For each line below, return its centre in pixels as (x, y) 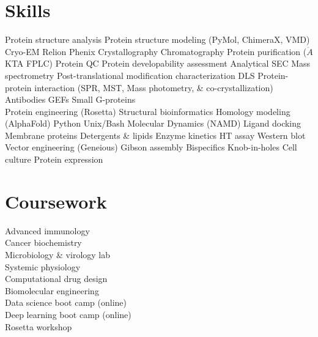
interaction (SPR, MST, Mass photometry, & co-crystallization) (154, 87)
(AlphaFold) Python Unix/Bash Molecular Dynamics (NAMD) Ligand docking (153, 123)
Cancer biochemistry (43, 243)
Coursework (56, 201)
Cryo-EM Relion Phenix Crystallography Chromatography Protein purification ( (156, 51)
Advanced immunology (47, 230)
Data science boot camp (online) (66, 302)
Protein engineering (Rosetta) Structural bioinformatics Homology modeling (148, 111)
